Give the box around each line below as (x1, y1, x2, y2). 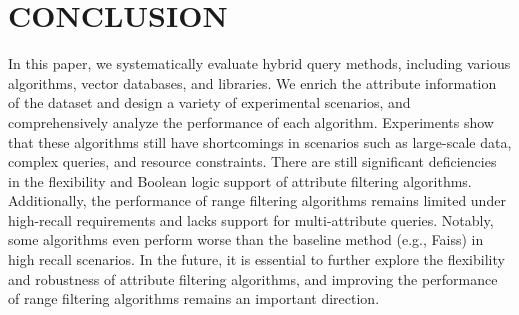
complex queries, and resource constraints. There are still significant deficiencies (8, 151, 497, 172)
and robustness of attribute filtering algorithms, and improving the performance (8, 268, 498, 289)
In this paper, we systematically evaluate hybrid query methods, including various (8, 53, 511, 74)
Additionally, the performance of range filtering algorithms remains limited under (8, 190, 506, 211)
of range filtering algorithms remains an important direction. (8, 288, 380, 309)
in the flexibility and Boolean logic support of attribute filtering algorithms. (8, 170, 472, 191)
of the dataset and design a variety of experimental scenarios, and (8, 92, 411, 113)
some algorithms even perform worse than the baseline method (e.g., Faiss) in (8, 229, 484, 250)
